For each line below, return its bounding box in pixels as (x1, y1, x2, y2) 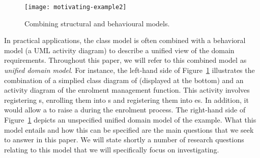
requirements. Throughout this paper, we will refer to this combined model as (4, 55, 247, 65)
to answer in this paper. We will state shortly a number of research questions (4, 134, 244, 145)
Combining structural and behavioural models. (24, 18, 170, 28)
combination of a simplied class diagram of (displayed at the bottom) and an (4, 74, 244, 85)
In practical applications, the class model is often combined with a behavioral (4, 35, 246, 46)
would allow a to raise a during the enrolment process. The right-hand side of (4, 104, 246, 115)
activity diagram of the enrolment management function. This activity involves (4, 85, 250, 95)
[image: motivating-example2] (24, 4, 127, 11)
